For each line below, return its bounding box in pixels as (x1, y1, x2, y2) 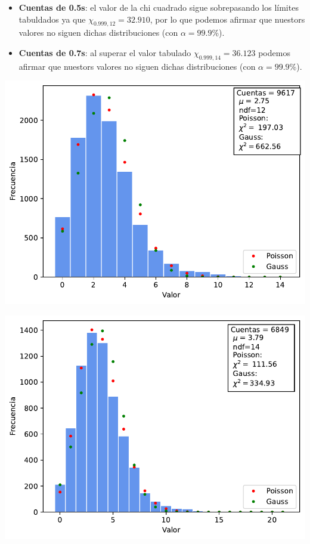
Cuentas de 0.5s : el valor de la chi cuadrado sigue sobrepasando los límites (18, 1, 299, 13)
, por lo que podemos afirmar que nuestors (150, 13, 305, 25)
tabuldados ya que (18, 13, 86, 25)
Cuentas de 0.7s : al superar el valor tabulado (18, 46, 191, 58)
